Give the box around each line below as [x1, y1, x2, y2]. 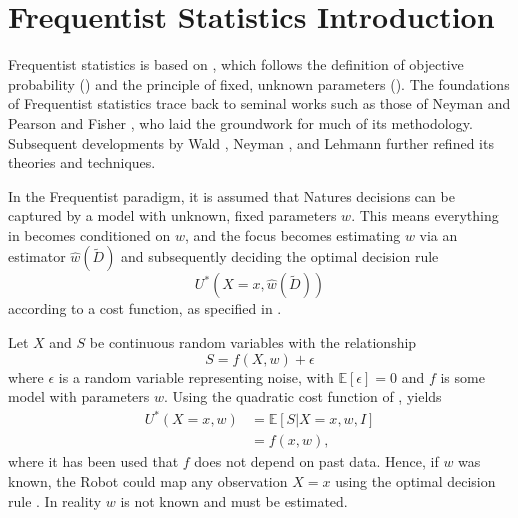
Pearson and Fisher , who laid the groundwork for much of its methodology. [8, 112, 473, 133]
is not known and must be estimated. [120, 490, 348, 511]
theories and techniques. [8, 152, 156, 173]
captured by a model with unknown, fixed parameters [8, 205, 337, 226]
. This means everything [351, 205, 499, 226]
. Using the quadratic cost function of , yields [164, 386, 442, 407]
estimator [8, 246, 66, 267]
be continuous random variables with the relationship [89, 332, 417, 353]
